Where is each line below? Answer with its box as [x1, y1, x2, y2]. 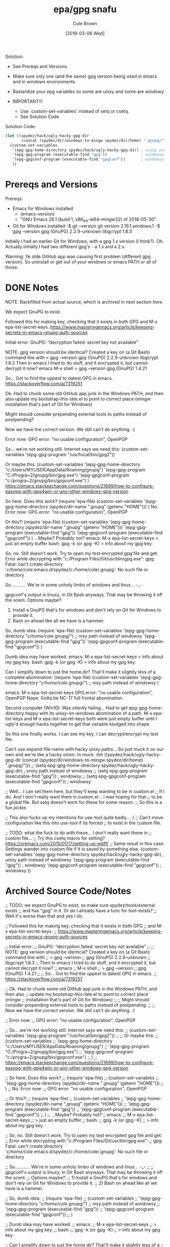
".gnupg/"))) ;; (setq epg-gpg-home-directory [5, 762, 100, 768]
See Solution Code [20, 113, 59, 120]
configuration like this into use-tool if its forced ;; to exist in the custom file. [5, 820, 161, 826]
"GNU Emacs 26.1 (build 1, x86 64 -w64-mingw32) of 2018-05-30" [20, 216, 156, 223]
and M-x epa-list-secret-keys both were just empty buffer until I [24, 716, 157, 722]
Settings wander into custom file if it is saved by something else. [5, 846, 140, 852]
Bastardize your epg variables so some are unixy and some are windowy [12, 88, 164, 95]
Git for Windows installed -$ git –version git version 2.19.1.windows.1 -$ [12, 223, 160, 229]
